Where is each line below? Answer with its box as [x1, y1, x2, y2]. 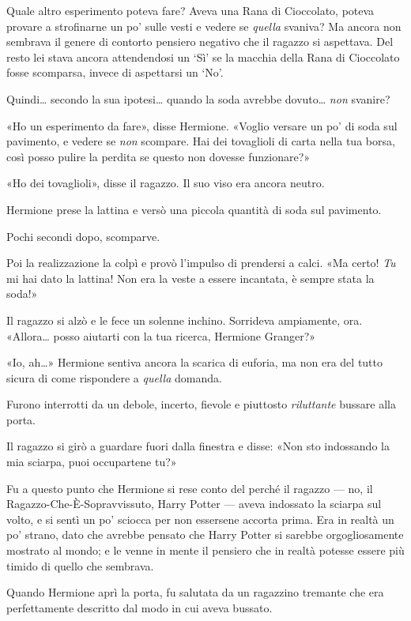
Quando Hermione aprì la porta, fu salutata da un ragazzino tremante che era [6, 584, 384, 600]
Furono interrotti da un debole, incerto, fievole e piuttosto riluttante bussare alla [6, 396, 396, 412]
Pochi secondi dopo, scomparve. [6, 228, 160, 244]
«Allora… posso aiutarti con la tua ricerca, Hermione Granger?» [6, 327, 316, 344]
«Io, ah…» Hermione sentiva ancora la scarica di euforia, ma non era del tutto [6, 354, 383, 371]
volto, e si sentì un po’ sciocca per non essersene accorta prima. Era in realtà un [6, 510, 394, 527]
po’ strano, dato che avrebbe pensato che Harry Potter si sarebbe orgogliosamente [6, 526, 404, 543]
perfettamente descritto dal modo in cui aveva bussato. [6, 599, 273, 615]
